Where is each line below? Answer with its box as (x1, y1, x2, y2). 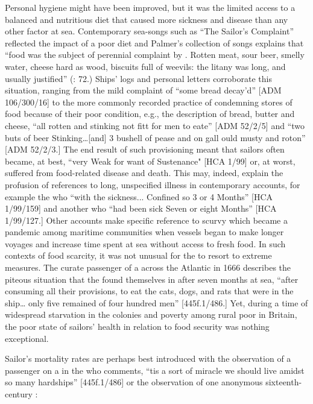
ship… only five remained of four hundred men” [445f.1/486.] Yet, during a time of (5, 296, 308, 309)
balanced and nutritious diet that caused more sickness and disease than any (5, 13, 288, 25)
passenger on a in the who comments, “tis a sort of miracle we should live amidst (5, 364, 305, 376)
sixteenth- (265, 376, 302, 388)
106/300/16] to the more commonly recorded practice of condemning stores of (5, 95, 292, 108)
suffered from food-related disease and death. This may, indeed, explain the (5, 166, 283, 179)
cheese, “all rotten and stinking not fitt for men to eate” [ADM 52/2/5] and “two (5, 119, 305, 131)
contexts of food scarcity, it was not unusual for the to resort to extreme (5, 249, 272, 262)
